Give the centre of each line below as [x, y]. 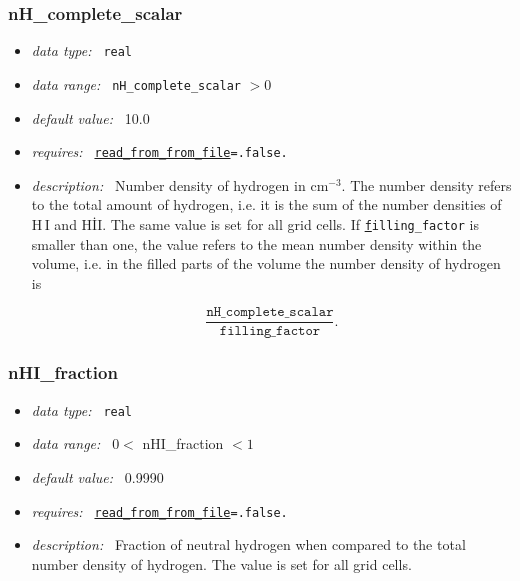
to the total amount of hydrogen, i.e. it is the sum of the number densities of [266, 204]
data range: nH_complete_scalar [136, 83]
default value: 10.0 [90, 117]
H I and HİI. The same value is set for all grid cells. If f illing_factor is [255, 223]
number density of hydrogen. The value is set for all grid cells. [221, 563]
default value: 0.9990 [97, 476]
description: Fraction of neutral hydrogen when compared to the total [248, 544]
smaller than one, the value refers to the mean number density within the [256, 243]
